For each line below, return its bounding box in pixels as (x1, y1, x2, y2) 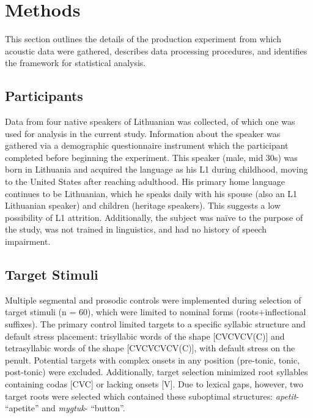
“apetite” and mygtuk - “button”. (5, 401, 125, 414)
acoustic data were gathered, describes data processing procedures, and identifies (5, 44, 307, 57)
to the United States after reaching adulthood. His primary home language (5, 175, 285, 188)
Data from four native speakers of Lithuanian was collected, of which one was (5, 115, 295, 128)
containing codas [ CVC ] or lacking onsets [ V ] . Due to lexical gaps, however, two (5, 378, 303, 390)
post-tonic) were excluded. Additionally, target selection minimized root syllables (5, 365, 308, 378)
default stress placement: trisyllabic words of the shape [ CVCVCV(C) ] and (5, 329, 285, 342)
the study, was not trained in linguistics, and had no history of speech (5, 223, 267, 236)
